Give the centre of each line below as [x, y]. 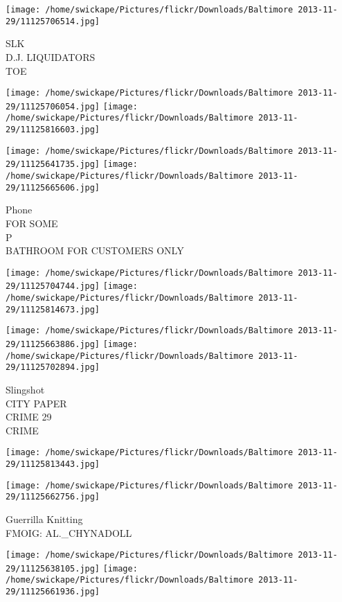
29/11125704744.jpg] [53, 286]
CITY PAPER [36, 403]
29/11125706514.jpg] [53, 21]
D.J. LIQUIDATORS [51, 56]
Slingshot [25, 389]
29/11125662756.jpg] [53, 497]
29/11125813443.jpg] [53, 464]
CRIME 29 [29, 417]
